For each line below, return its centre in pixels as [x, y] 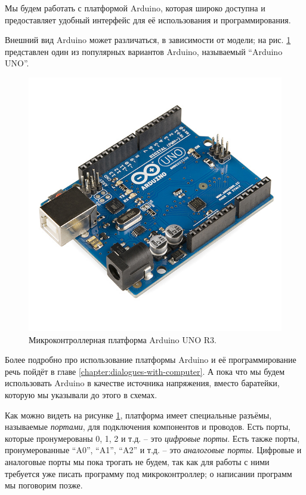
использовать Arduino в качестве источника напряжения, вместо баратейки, [142, 383]
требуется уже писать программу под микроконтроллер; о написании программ [149, 473]
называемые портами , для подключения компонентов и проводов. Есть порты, [148, 427]
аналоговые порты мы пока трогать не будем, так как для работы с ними [137, 461]
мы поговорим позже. [44, 485]
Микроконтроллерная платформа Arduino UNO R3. [123, 339]
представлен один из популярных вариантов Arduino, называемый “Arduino [144, 51]
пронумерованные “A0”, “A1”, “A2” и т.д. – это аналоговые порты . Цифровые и [153, 450]
